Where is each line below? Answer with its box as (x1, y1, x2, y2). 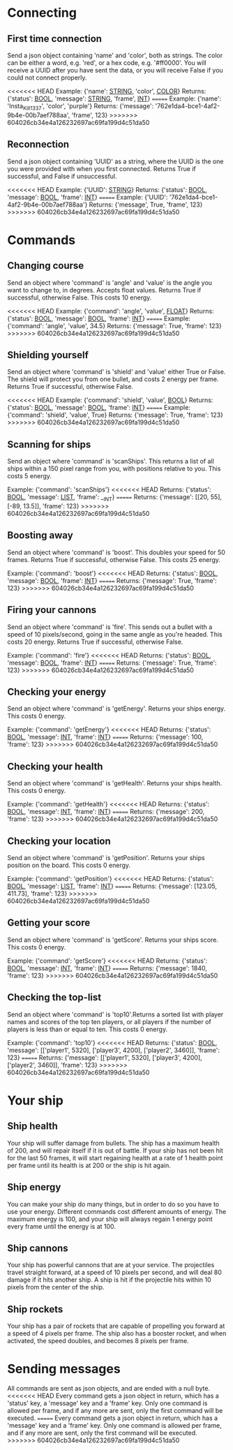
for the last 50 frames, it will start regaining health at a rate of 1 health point (7, 1153, 223, 1162)
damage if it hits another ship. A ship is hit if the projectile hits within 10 (7, 1275, 211, 1284)
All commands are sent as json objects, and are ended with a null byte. (7, 1384, 211, 1393)
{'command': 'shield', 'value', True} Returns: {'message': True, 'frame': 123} (7, 410, 223, 420)
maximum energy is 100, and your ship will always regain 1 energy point (7, 1215, 213, 1223)
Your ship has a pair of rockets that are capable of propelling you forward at (7, 1322, 225, 1331)
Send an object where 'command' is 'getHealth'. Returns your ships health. (7, 779, 223, 787)
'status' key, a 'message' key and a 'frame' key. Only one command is (7, 1399, 208, 1407)
